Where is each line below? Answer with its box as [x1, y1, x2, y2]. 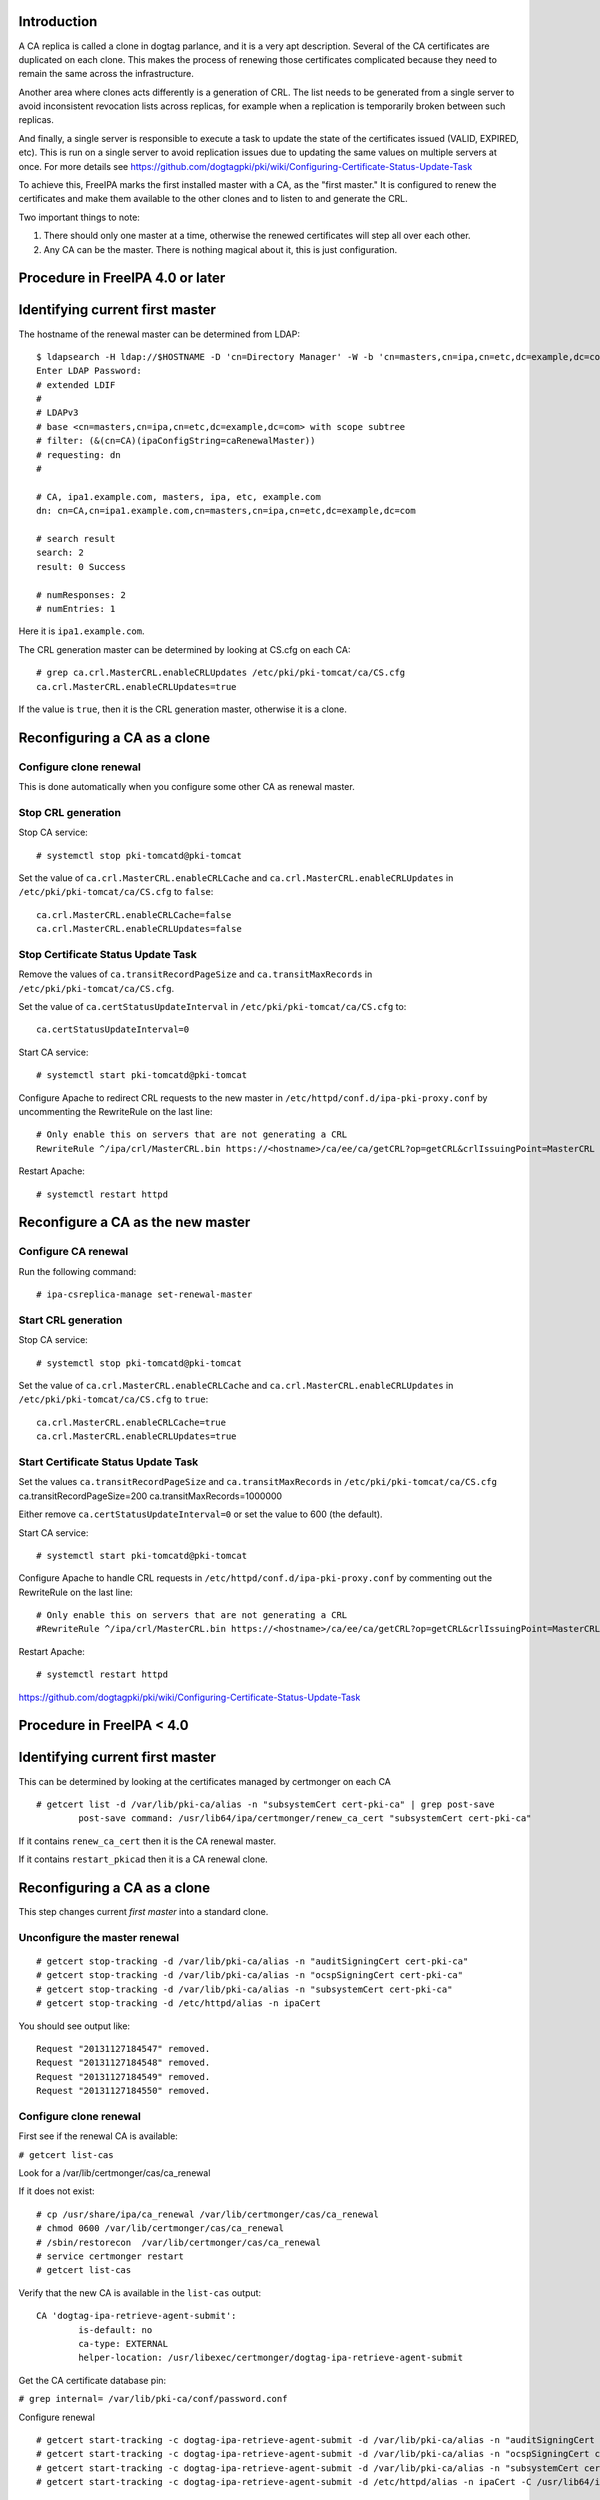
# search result [36, 533, 116, 544]
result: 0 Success [36, 561, 127, 572]
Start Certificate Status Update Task [18, 1455, 199, 1469]
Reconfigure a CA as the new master [18, 1214, 251, 1231]
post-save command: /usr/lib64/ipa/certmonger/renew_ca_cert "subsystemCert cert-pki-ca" [78, 1813, 532, 1824]
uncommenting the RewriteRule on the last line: [18, 1106, 213, 1118]
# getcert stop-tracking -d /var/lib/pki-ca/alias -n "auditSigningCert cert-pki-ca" [36, 1956, 469, 1967]
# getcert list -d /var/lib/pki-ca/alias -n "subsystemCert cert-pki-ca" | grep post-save [36, 1798, 495, 1810]
